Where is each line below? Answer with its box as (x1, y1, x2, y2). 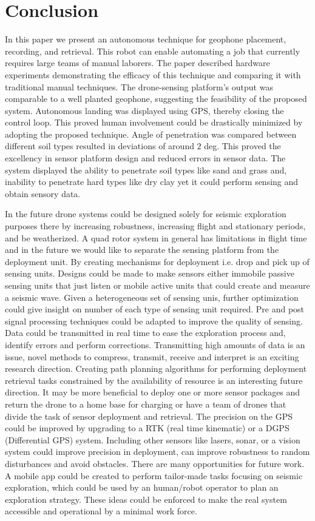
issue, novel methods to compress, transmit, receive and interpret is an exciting (5, 350, 299, 363)
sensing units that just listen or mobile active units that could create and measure (5, 279, 310, 291)
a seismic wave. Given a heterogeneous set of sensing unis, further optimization (5, 291, 299, 303)
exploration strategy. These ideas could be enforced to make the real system (5, 492, 287, 505)
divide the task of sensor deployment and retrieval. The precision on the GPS (5, 409, 293, 422)
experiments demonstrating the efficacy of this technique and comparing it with (5, 68, 301, 81)
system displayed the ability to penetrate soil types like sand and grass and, (5, 163, 287, 176)
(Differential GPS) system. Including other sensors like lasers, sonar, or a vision (5, 433, 300, 446)
